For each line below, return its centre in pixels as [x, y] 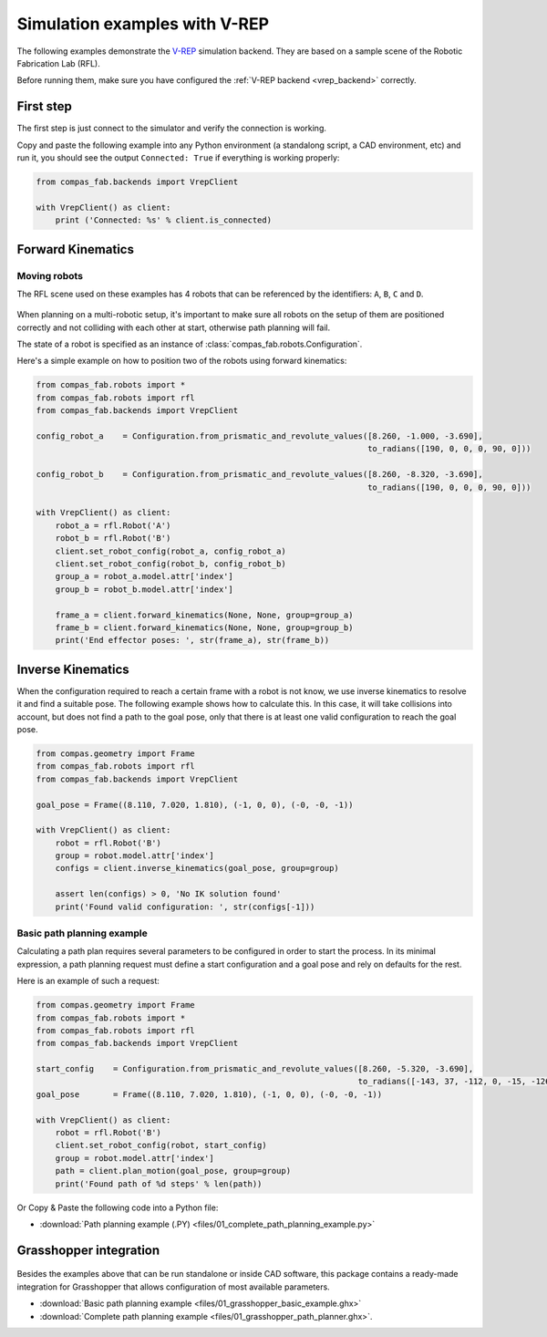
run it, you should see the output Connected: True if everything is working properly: [178, 158]
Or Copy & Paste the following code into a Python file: [118, 1207]
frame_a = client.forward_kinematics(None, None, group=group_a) [204, 615]
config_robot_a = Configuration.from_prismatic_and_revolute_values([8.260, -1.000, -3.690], [259, 436]
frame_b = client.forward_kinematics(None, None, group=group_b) [204, 627]
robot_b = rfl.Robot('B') [113, 539]
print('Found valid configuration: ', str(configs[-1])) [185, 907]
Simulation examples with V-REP [143, 24]
